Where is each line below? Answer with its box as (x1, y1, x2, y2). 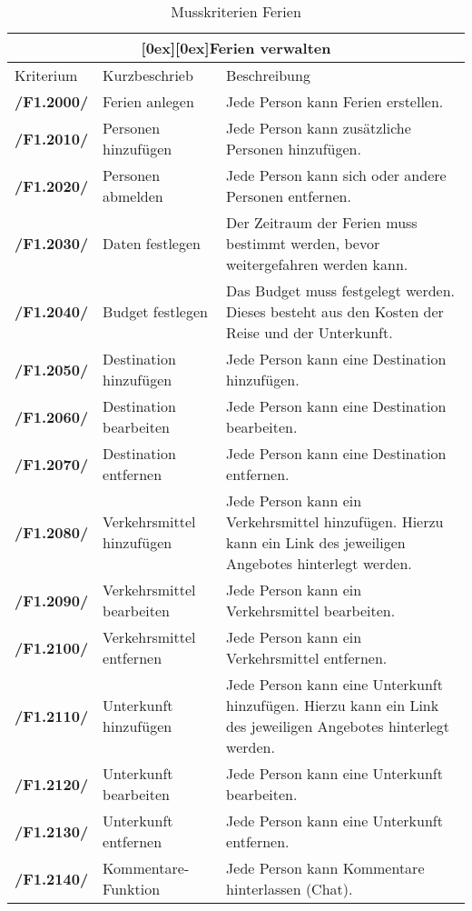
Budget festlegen (103, 301, 208, 322)
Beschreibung (226, 65, 310, 85)
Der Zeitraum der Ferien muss (226, 212, 418, 233)
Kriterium (15, 65, 78, 85)
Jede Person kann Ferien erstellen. (226, 91, 444, 112)
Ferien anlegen (103, 91, 194, 112)
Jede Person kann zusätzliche (226, 117, 411, 138)
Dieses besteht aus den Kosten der (226, 301, 444, 322)
